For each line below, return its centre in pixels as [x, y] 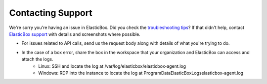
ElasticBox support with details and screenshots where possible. [75, 34]
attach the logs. [37, 59]
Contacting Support [51, 13]
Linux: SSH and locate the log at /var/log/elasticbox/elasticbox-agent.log [112, 66]
